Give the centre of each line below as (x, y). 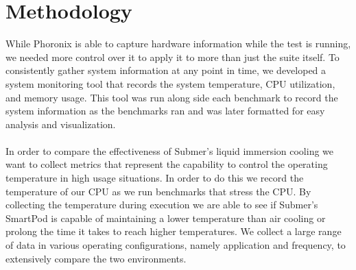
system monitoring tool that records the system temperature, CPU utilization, (170, 83)
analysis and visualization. (61, 124)
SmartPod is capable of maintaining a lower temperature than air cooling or (166, 218)
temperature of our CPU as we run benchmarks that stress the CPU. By (158, 191)
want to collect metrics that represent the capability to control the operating (167, 164)
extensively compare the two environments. (96, 258)
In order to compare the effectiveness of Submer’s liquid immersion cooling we (170, 150)
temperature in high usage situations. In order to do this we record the (155, 178)
